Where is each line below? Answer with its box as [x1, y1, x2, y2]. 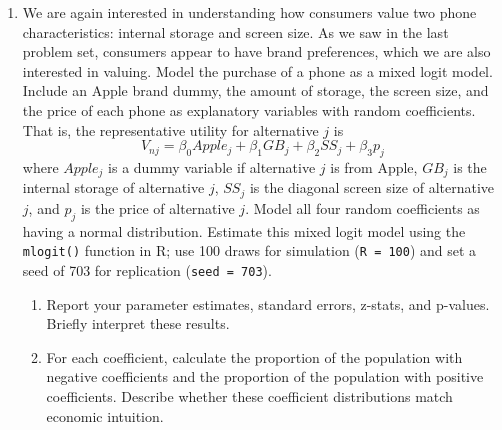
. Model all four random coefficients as [245, 197, 480, 218]
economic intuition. [46, 405, 164, 426]
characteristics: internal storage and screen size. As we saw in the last [22, 21, 449, 42]
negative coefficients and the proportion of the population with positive [46, 366, 484, 387]
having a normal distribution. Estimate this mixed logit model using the [22, 220, 466, 241]
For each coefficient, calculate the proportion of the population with [46, 346, 463, 367]
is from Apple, [330, 156, 418, 177]
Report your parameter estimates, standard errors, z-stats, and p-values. [46, 293, 490, 314]
